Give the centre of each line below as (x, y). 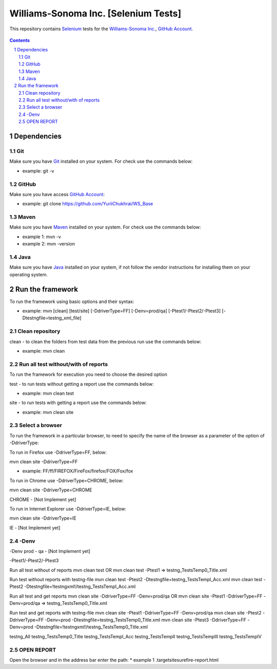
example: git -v (38, 171)
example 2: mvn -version (49, 244)
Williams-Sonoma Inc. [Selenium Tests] (95, 13)
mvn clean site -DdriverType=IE (43, 518)
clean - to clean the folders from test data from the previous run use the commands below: (105, 341)
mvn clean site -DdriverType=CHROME (51, 490)
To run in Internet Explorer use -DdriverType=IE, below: (68, 509)
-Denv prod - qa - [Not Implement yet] (50, 551)
